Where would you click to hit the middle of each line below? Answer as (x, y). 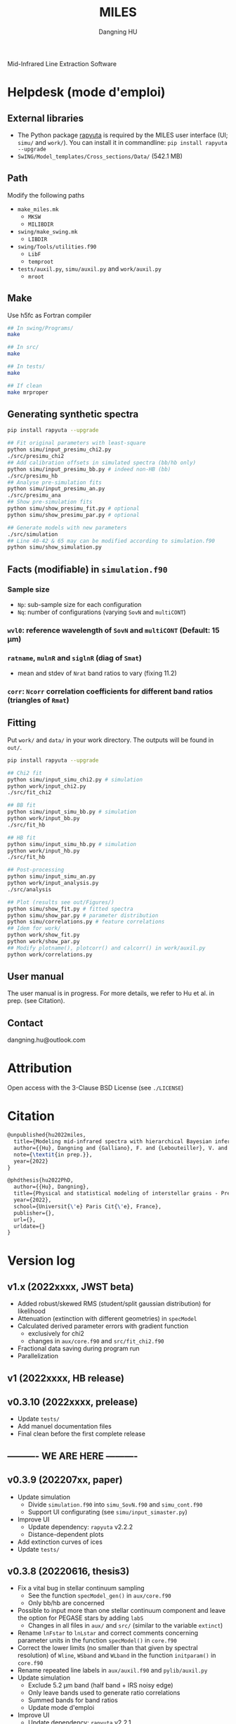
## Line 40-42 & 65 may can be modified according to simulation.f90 (111, 541)
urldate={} (29, 1226)
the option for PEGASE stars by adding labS (80, 1618)
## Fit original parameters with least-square (77, 443)
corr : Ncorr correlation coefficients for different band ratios (110, 691)
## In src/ (23, 347)
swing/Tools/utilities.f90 (57, 247)
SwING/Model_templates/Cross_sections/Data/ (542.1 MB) (100, 156)
